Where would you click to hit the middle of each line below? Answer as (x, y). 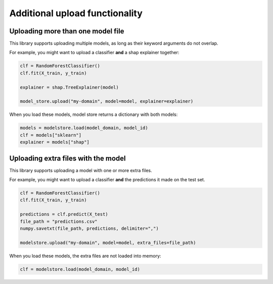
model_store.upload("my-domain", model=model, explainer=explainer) (107, 102)
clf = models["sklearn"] (51, 135)
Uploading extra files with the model (67, 158)
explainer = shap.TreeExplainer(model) (69, 87)
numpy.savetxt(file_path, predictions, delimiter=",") (89, 228)
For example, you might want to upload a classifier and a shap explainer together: (94, 53)
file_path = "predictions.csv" (59, 221)
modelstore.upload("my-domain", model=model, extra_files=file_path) (108, 242)
